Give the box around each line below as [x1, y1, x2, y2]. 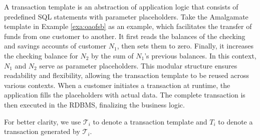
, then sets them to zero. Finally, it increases [117, 40, 254, 51]
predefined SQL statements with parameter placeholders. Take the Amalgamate [4, 11, 248, 21]
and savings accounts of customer [4, 40, 107, 51]
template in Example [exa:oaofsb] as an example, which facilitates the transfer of [4, 21, 252, 31]
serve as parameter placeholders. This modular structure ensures [39, 60, 237, 70]
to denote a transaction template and [93, 116, 207, 126]
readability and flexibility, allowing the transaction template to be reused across [4, 70, 249, 80]
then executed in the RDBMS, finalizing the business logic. [4, 99, 185, 109]
